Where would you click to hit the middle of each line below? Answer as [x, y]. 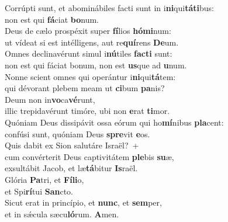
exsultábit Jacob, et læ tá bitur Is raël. [71, 168]
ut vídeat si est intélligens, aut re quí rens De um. [92, 42]
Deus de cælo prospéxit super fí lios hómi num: [88, 31]
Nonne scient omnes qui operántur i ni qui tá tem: [90, 76]
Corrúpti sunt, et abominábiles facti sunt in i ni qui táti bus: [109, 8]
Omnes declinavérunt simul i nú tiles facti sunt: [89, 53]
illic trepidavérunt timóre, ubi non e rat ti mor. [87, 111]
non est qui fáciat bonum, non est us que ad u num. [96, 65]
